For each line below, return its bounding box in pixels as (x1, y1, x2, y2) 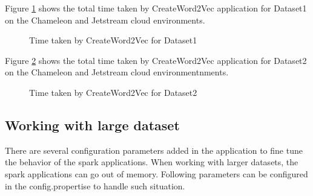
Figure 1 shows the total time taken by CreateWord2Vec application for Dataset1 (5, 2, 307, 14)
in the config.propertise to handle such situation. (5, 179, 185, 192)
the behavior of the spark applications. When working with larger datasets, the (5, 156, 298, 168)
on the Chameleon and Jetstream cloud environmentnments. (5, 66, 229, 78)
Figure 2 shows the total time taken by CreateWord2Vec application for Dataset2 (5, 54, 307, 66)
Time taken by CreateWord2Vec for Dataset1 (29, 34, 197, 46)
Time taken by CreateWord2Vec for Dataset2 (29, 86, 197, 98)
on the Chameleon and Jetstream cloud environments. (5, 13, 205, 26)
